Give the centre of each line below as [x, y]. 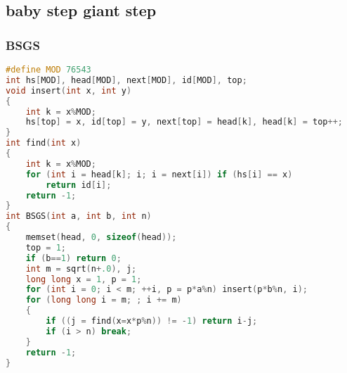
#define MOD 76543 [48, 70]
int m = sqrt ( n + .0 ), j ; [81, 268]
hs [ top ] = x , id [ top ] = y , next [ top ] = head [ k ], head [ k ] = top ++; [184, 122]
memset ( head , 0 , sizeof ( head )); [101, 237]
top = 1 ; [46, 247]
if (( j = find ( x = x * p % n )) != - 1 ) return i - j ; [152, 321]
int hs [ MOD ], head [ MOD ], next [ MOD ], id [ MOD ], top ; [126, 80]
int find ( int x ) [44, 143]
